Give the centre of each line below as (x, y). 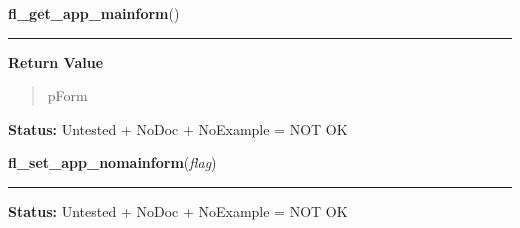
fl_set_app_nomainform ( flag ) (112, 162)
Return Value (56, 61)
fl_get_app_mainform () (94, 13)
